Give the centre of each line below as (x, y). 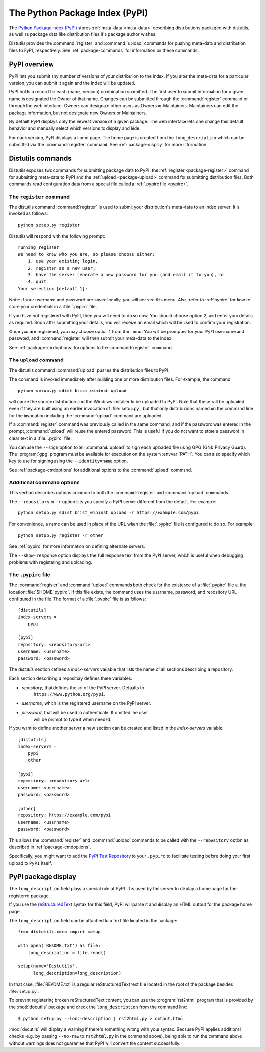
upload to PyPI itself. (30, 863)
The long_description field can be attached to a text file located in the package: (93, 920)
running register (39, 247)
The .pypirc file (29, 575)
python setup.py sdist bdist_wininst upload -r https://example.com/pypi (108, 513)
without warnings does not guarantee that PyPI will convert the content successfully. (95, 1043)
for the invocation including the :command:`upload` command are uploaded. (86, 415)
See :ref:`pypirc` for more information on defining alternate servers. (77, 546)
